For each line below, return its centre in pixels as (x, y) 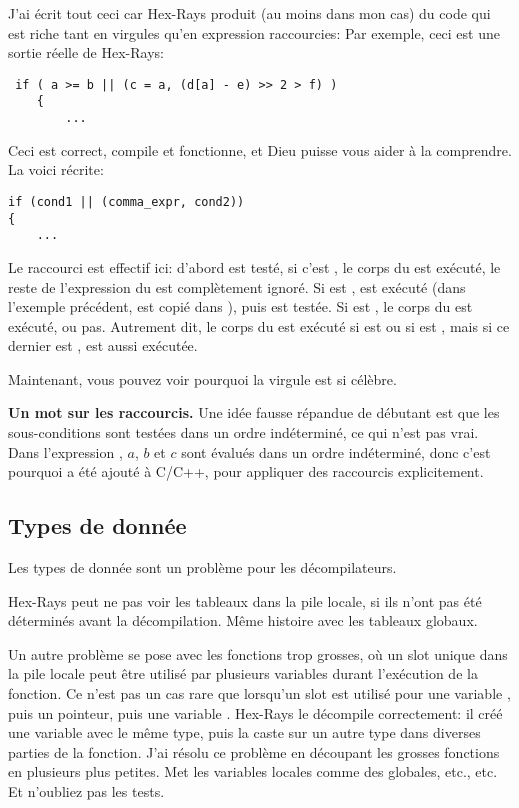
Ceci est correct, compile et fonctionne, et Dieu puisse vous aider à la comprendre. (260, 149)
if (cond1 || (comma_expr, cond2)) (126, 201)
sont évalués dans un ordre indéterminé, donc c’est (336, 451)
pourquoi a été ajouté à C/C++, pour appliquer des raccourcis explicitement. (246, 471)
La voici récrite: (56, 169)
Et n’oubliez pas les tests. (86, 790)
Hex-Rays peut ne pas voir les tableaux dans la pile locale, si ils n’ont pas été (245, 600)
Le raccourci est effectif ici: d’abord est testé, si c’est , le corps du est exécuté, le (254, 266)
